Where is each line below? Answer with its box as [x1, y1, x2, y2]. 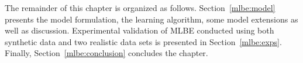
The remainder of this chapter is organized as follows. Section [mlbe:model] [5, 2, 276, 13]
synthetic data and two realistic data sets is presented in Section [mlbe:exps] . [5, 35, 282, 47]
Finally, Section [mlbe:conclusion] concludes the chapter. [5, 47, 208, 59]
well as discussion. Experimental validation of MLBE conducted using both [5, 24, 274, 36]
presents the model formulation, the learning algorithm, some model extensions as [5, 13, 298, 25]
